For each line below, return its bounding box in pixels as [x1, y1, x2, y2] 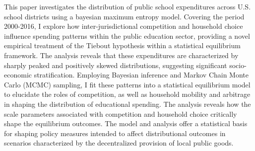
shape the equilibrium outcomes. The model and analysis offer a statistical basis [4, 118, 248, 129]
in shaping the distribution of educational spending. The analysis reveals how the [4, 98, 251, 109]
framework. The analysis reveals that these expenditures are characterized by [4, 50, 239, 60]
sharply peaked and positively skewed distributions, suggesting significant [4, 60, 227, 70]
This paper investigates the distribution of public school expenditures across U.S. [4, 1, 251, 11]
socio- [229, 60, 247, 70]
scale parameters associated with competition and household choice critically [4, 108, 237, 119]
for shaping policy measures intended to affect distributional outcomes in [4, 128, 226, 138]
